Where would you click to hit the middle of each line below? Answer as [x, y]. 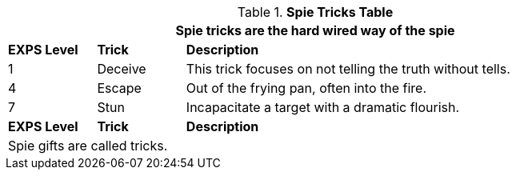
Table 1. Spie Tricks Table [315, 12]
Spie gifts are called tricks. [88, 146]
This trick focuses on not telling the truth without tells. [348, 69]
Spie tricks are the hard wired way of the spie [315, 30]
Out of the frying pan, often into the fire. [306, 88]
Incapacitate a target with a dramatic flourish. [323, 107]
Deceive [122, 69]
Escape [119, 88]
